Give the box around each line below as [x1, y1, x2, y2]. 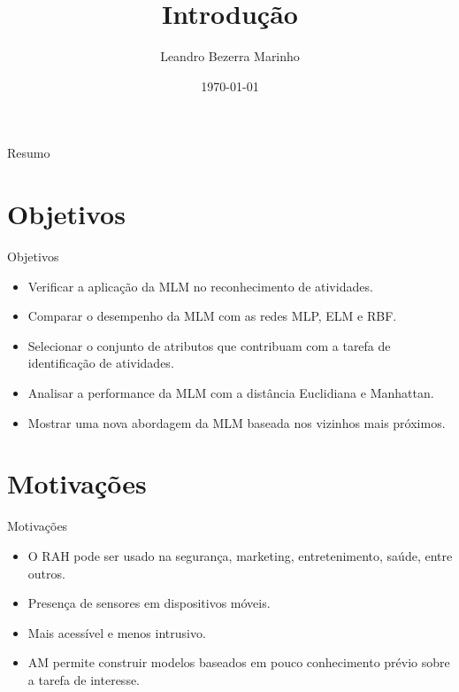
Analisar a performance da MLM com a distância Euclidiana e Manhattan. [27, 384, 434, 401]
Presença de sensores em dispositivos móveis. [27, 594, 271, 612]
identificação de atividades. [27, 354, 174, 372]
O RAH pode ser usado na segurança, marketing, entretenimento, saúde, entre [27, 546, 453, 564]
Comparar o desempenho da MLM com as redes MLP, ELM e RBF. [27, 307, 397, 325]
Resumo [7, 144, 50, 162]
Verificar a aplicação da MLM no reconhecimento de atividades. [27, 276, 373, 295]
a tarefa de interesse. [27, 670, 141, 688]
